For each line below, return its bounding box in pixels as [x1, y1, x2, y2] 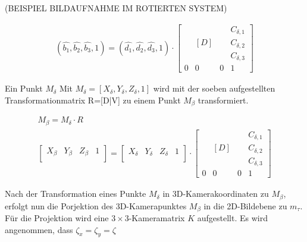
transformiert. [198, 93, 249, 106]
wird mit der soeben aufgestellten [153, 82, 275, 95]
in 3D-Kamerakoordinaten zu [162, 187, 269, 200]
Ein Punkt [5, 82, 43, 95]
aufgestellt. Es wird [197, 212, 268, 224]
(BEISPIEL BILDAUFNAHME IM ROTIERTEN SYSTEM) [5, 2, 227, 14]
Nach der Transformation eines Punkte [5, 187, 146, 200]
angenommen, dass [5, 223, 73, 235]
